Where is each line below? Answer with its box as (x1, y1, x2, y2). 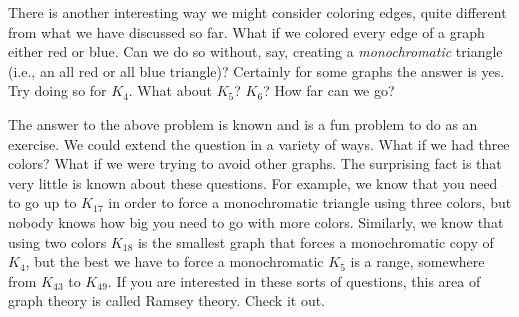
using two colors (8, 231, 107, 252)
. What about (128, 80, 213, 101)
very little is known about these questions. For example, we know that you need (8, 172, 498, 193)
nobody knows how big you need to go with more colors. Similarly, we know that (8, 211, 504, 232)
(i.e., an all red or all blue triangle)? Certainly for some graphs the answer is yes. (8, 60, 505, 81)
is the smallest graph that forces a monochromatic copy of (137, 231, 494, 252)
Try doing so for (8, 80, 107, 101)
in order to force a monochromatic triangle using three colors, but (108, 192, 512, 213)
